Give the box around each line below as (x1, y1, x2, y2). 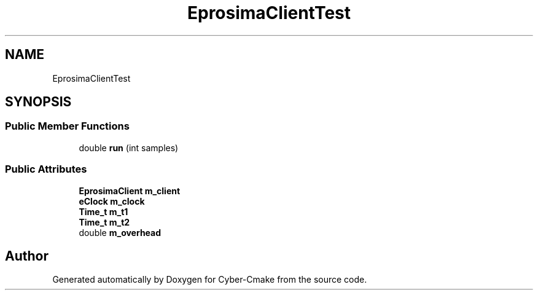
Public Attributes (5, 163, 87, 176)
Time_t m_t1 (79, 206, 128, 217)
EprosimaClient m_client (79, 185, 181, 196)
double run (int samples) (79, 142, 179, 153)
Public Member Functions (5, 120, 130, 133)
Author (5, 248, 49, 264)
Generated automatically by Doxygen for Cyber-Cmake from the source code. (52, 274, 367, 285)
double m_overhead (79, 227, 162, 238)
